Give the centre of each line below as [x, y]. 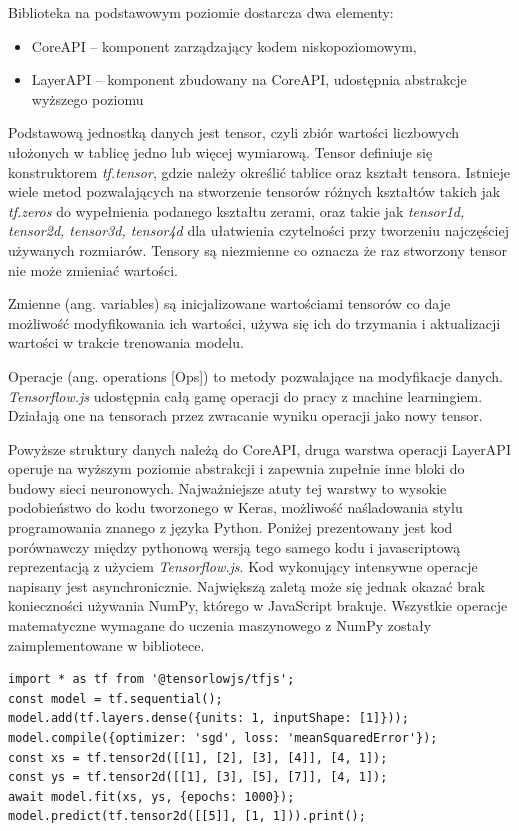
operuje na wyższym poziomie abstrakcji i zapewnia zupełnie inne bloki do [236, 468]
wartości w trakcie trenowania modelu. [126, 342]
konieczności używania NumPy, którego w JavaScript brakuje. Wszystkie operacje [258, 605]
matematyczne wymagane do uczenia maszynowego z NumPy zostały [220, 625]
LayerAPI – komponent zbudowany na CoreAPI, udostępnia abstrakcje [249, 79]
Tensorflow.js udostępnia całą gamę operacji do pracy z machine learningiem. [245, 395]
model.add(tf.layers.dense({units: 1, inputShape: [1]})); [208, 718]
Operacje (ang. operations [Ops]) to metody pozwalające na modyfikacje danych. [255, 375]
